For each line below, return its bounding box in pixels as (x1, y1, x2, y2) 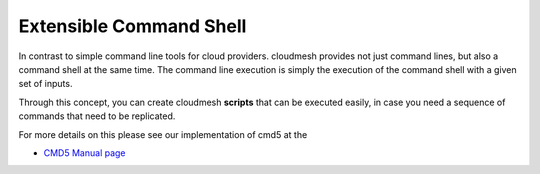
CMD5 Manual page (43, 146, 126, 159)
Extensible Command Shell (18, 15, 247, 37)
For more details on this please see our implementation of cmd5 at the (18, 128, 308, 140)
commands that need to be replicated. (18, 110, 176, 122)
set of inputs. (18, 78, 73, 90)
